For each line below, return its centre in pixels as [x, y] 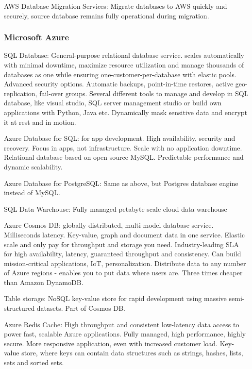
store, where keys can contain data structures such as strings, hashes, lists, [132, 353]
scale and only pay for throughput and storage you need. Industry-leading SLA [122, 244]
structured [19, 308]
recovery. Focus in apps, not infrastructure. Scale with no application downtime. [123, 147]
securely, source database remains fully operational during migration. [107, 15]
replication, [21, 93]
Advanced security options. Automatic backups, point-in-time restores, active [119, 84]
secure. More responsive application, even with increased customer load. [111, 343]
